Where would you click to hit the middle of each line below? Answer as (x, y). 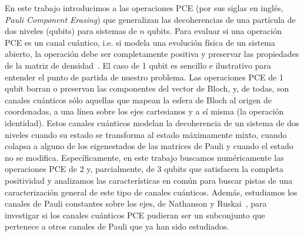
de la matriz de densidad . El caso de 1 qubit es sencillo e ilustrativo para (138, 65)
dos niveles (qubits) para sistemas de (71, 31)
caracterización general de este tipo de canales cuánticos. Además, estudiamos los (151, 192)
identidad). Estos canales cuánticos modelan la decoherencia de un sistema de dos (152, 122)
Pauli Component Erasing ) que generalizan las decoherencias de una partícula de (150, 19)
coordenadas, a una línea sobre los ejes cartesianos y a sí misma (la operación (144, 111)
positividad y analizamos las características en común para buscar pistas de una (149, 180)
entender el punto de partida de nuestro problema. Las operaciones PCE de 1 (144, 77)
